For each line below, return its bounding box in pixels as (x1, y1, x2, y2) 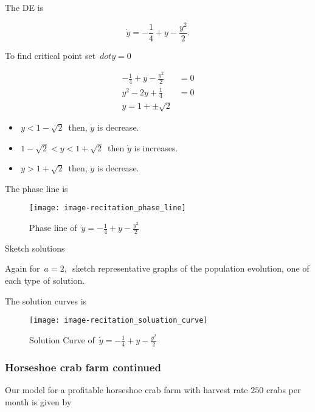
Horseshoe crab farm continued (5, 359, 161, 374)
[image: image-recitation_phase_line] (29, 204, 186, 213)
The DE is (5, 1, 44, 13)
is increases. (134, 141, 178, 154)
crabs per (266, 383, 301, 396)
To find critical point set (5, 49, 96, 61)
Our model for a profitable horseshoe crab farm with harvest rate (5, 383, 248, 396)
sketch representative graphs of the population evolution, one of (72, 262, 310, 275)
